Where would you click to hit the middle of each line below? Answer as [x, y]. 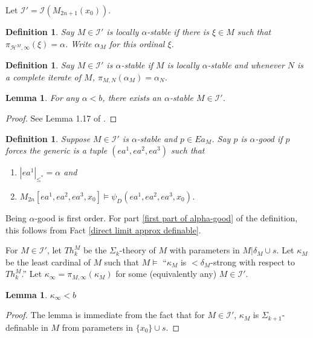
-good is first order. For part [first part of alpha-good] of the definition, [166, 217]
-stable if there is [178, 31]
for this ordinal [137, 43]
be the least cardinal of [48, 262]
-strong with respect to [253, 262]
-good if [269, 138]
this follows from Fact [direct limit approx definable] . [103, 229]
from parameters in [97, 327]
